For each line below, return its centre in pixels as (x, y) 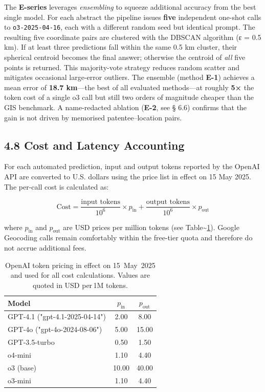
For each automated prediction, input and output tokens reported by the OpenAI (132, 166)
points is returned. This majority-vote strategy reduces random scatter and (122, 67)
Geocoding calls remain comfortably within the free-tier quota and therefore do (128, 238)
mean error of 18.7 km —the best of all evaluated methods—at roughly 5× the (129, 87)
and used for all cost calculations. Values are (80, 275)
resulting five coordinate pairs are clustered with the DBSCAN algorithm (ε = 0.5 (133, 37)
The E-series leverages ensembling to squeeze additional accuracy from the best (130, 7)
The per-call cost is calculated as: (57, 186)
